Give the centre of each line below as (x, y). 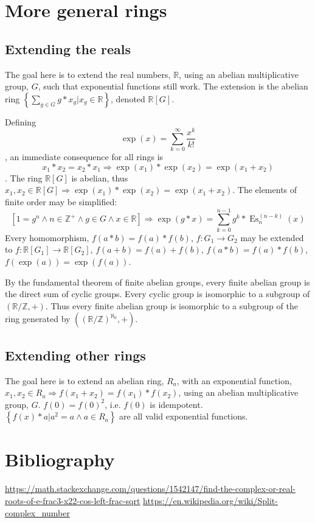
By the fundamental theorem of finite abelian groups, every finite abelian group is (157, 282)
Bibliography (60, 459)
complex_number (37, 512)
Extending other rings (75, 355)
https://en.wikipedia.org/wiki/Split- (210, 500)
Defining (21, 121)
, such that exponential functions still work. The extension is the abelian (173, 86)
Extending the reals (68, 48)
